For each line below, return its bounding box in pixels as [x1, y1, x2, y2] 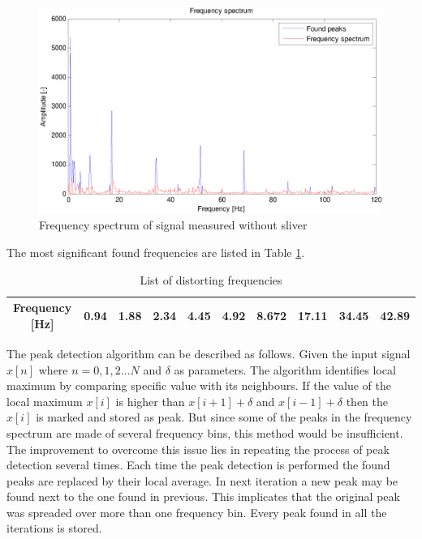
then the [346, 392, 389, 409]
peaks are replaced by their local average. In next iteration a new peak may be [6, 472, 398, 489]
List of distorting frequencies [140, 271, 282, 288]
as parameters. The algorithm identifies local [174, 361, 396, 378]
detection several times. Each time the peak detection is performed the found [6, 456, 390, 473]
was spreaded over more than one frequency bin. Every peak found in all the [6, 503, 387, 520]
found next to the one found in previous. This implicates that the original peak [6, 488, 400, 505]
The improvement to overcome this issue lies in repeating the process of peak [6, 440, 390, 457]
